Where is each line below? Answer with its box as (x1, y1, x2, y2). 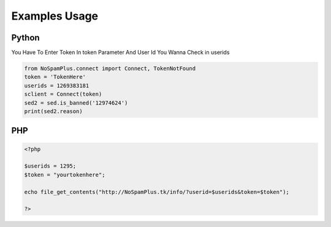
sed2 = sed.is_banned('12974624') (24, 99, 128, 106)
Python (11, 32, 40, 43)
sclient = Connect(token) (24, 91, 102, 98)
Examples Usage (11, 9, 99, 23)
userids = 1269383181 (24, 82, 89, 89)
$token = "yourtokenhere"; (24, 171, 105, 178)
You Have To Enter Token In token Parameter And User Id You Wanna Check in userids (11, 49, 230, 56)
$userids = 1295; (24, 163, 77, 169)
